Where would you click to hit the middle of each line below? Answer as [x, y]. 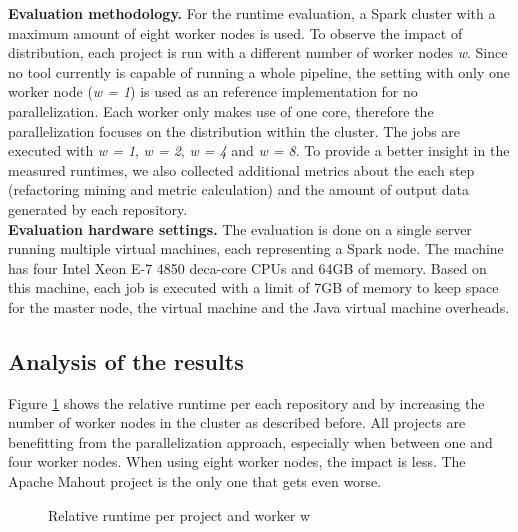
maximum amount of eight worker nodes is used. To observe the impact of [235, 32]
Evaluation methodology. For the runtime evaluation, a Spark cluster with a [252, 13]
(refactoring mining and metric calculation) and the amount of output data [239, 189]
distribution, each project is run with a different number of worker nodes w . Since [258, 52]
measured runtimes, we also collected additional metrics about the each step [241, 169]
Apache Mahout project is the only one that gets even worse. [195, 481]
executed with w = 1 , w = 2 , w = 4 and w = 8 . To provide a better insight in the [259, 150]
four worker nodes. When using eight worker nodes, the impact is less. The [237, 461]
